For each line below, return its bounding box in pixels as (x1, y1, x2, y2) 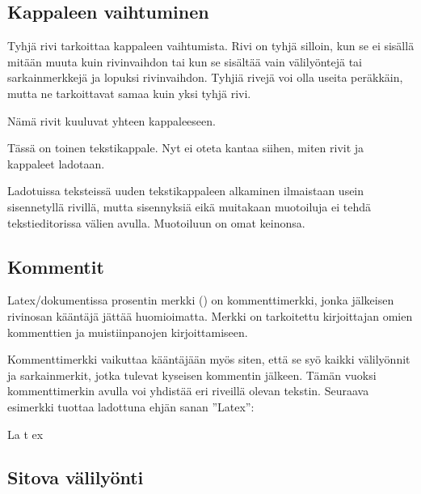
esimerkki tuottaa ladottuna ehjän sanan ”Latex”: (7, 398, 255, 415)
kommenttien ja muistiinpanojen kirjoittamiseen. (7, 323, 248, 340)
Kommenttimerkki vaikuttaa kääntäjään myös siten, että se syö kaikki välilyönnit (7, 351, 410, 368)
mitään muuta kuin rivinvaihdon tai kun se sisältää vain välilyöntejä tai (7, 53, 362, 70)
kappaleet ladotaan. (7, 155, 105, 172)
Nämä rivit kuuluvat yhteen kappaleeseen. (7, 112, 216, 129)
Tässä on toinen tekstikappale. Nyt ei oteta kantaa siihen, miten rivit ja (7, 139, 364, 156)
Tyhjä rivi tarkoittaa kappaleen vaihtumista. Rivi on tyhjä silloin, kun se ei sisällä (7, 37, 415, 54)
